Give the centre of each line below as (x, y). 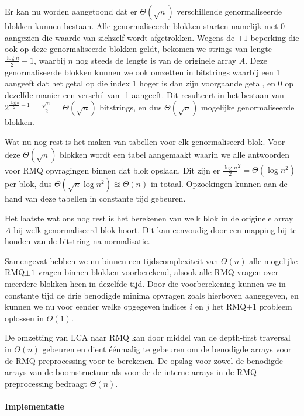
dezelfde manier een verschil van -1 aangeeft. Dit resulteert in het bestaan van (144, 94)
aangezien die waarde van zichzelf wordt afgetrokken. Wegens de (120, 37)
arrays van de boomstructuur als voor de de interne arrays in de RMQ (131, 372)
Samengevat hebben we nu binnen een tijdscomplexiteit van (112, 260)
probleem (276, 306)
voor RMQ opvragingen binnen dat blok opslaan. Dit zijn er (113, 170)
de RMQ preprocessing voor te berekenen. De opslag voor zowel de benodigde (144, 360)
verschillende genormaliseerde (229, 11)
